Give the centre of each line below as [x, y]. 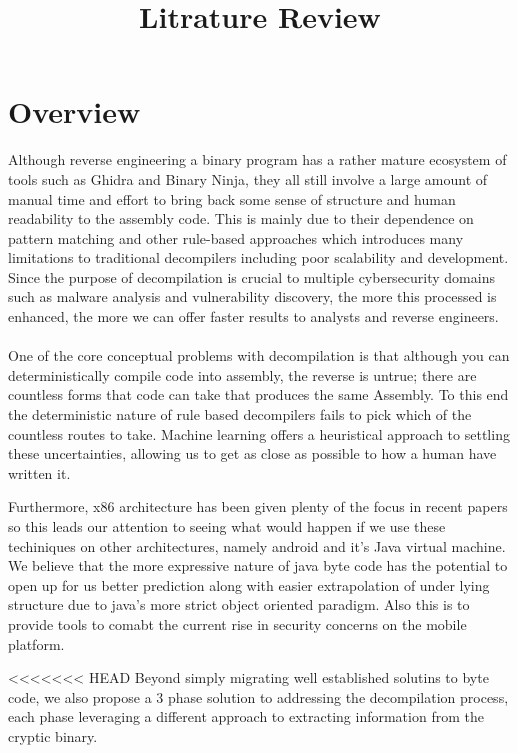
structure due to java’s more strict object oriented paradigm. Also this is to [239, 604]
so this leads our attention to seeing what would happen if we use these [227, 526]
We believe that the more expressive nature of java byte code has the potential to [258, 565]
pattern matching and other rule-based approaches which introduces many [236, 237]
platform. [36, 643]
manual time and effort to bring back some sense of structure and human [232, 198]
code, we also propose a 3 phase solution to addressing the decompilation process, [258, 696]
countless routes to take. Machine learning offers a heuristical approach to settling [259, 433]
